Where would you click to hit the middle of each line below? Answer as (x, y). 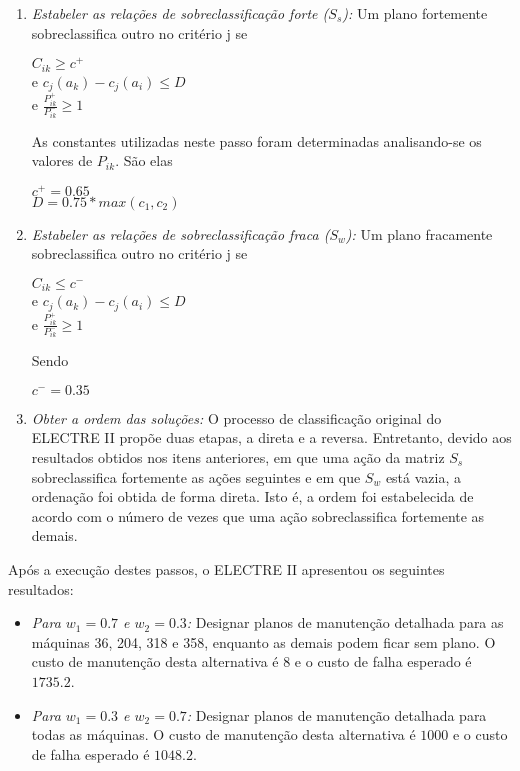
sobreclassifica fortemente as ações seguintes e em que (196, 476)
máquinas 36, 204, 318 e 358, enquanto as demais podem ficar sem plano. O (263, 641)
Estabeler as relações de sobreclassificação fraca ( (180, 233)
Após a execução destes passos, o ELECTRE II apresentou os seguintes (226, 568)
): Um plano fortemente (415, 13)
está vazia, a (423, 476)
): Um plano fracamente (419, 233)
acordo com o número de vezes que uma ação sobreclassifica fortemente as (258, 515)
